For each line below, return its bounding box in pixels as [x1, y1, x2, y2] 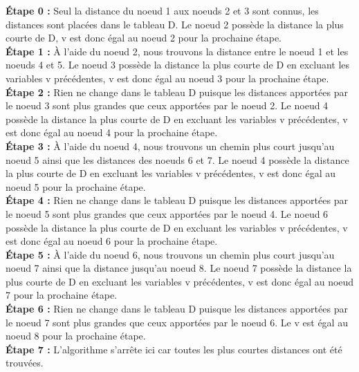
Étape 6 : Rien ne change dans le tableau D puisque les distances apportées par [6, 301, 348, 316]
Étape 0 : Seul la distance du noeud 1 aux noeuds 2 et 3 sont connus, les [6, 3, 319, 17]
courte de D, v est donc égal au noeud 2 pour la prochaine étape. [6, 30, 282, 45]
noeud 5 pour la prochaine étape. [6, 179, 146, 194]
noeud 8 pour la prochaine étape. [6, 328, 146, 343]
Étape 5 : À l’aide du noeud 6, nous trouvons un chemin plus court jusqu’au [6, 247, 335, 261]
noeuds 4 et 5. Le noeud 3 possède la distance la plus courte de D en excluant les [6, 57, 350, 72]
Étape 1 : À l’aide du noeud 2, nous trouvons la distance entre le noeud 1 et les [6, 44, 349, 58]
